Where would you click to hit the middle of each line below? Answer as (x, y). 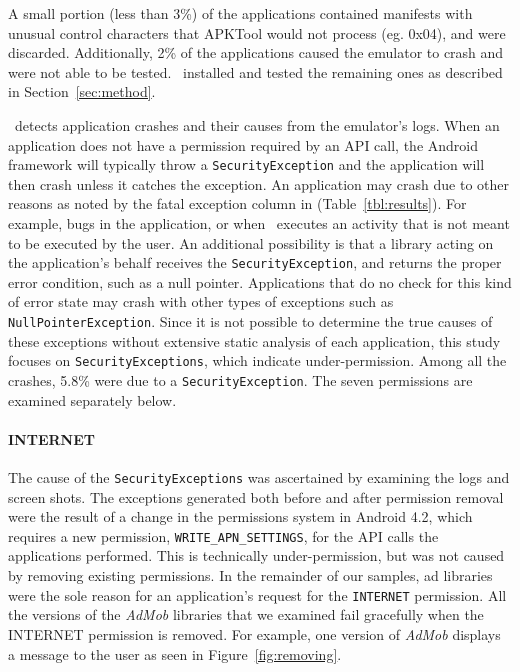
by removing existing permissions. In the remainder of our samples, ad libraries (250, 575)
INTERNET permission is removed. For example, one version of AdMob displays (254, 633)
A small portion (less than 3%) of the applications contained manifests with (240, 13)
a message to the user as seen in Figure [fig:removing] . (175, 653)
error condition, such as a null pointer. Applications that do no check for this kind (260, 281)
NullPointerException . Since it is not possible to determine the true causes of (250, 321)
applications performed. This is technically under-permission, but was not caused (256, 555)
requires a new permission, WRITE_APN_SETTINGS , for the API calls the (223, 535)
